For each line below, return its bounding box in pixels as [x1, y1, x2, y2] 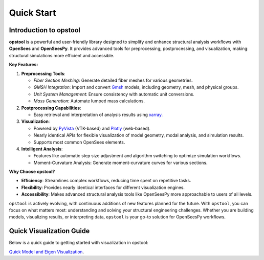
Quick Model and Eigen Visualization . [9, 249, 84, 255]
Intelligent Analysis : [21, 146, 63, 152]
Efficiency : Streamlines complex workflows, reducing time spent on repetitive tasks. [21, 178, 192, 184]
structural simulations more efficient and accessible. [9, 52, 114, 58]
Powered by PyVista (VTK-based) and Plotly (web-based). [33, 125, 151, 131]
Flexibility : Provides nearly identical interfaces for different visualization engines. [21, 184, 185, 190]
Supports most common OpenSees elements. [33, 139, 125, 145]
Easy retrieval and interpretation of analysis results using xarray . [33, 112, 163, 118]
